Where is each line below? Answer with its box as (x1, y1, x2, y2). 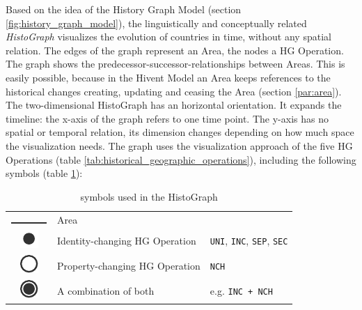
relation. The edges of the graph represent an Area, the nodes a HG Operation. (6, 42, 344, 57)
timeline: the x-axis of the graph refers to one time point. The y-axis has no (6, 111, 329, 125)
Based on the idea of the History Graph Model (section (6, 2, 242, 16)
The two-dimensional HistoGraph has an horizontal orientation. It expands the (6, 98, 342, 112)
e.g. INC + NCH (210, 283, 273, 297)
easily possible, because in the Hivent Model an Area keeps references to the (6, 70, 331, 84)
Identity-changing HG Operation (57, 233, 196, 247)
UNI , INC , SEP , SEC (210, 233, 288, 247)
